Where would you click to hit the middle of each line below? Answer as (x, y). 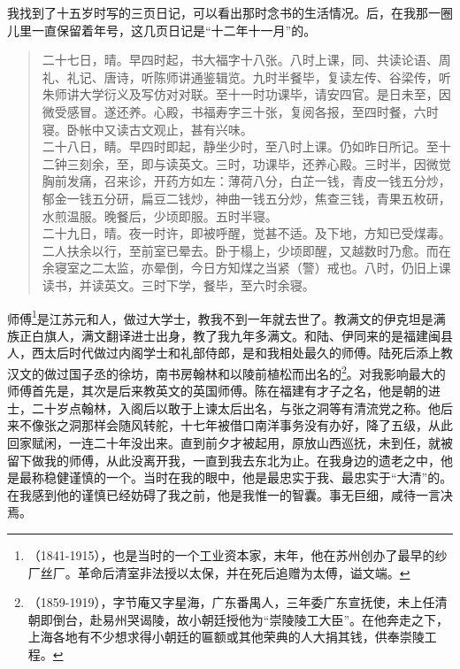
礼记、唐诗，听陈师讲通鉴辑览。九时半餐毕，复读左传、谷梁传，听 (259, 77)
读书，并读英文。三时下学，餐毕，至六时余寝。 (178, 285)
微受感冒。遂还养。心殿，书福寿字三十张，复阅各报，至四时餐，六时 (240, 111)
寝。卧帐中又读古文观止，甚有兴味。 (147, 129)
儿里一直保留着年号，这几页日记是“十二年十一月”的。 (162, 30)
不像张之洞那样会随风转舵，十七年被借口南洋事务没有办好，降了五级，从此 (236, 425)
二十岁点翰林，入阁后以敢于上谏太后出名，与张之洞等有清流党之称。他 (236, 408)
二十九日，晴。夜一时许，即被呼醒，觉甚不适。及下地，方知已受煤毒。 (246, 233)
